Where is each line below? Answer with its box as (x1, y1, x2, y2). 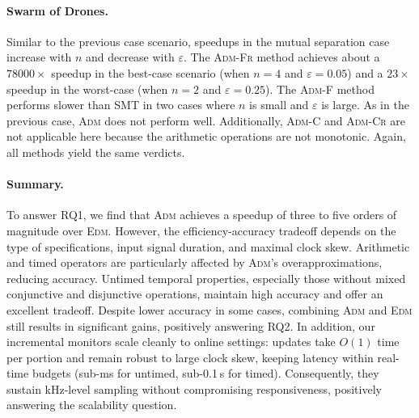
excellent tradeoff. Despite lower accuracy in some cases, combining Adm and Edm (6, 301, 413, 318)
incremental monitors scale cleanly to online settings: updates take (6, 333, 336, 350)
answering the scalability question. (6, 396, 177, 413)
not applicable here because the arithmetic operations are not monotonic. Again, (6, 128, 406, 145)
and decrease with (85, 49, 175, 65)
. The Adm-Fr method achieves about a (183, 49, 380, 65)
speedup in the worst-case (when (6, 80, 168, 97)
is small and (249, 96, 309, 113)
